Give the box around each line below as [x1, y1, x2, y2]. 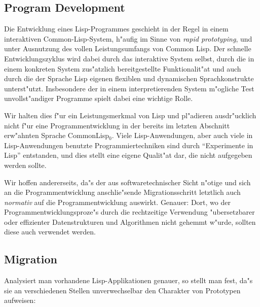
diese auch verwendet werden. [4, 226, 96, 237]
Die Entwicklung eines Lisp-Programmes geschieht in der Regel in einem [4, 23, 229, 34]
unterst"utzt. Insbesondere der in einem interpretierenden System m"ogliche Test [4, 83, 254, 93]
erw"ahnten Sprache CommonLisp [4, 130, 109, 141]
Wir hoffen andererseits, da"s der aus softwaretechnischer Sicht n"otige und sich [4, 177, 251, 187]
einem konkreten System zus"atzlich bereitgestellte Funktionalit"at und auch [4, 63, 241, 74]
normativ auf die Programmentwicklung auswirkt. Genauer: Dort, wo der [4, 196, 231, 207]
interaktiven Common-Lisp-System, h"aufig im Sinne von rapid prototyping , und [4, 33, 252, 44]
